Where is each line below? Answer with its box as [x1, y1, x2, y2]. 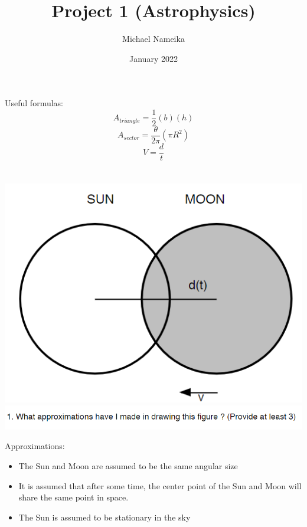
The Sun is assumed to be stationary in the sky [18, 510, 191, 523]
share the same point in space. [18, 491, 129, 503]
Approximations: [5, 440, 65, 452]
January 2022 [129, 52, 178, 64]
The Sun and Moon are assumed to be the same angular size [18, 460, 238, 472]
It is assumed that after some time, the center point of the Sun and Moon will [18, 479, 302, 492]
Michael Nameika [122, 32, 185, 45]
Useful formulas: [5, 97, 63, 109]
